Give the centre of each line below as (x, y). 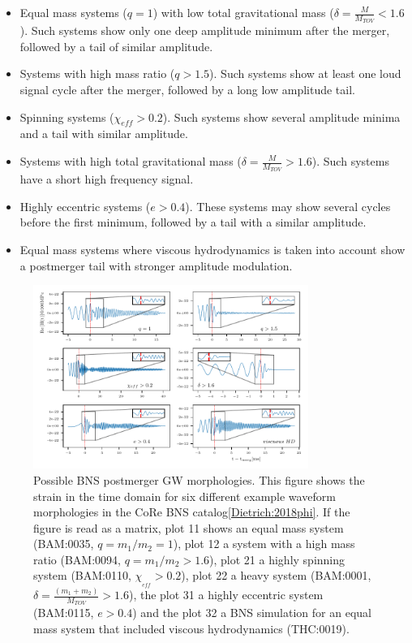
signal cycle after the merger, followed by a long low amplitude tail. (187, 90)
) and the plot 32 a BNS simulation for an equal (252, 613)
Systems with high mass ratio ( (97, 73)
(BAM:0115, (64, 613)
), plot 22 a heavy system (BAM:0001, (276, 575)
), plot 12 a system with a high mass (264, 544)
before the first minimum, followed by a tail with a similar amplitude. (193, 222)
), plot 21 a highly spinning (277, 559)
